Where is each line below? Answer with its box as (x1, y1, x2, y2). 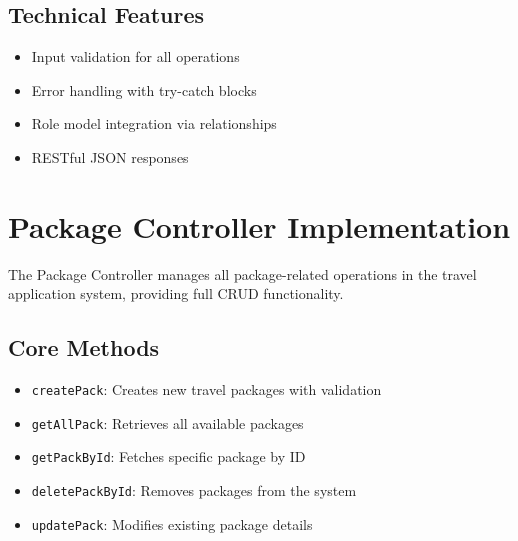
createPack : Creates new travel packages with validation (31, 379, 382, 400)
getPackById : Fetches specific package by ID (31, 446, 306, 467)
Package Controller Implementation (8, 205, 511, 246)
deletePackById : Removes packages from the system (31, 480, 357, 501)
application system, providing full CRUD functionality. (8, 283, 344, 304)
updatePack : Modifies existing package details (31, 513, 313, 534)
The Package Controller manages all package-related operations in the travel (8, 263, 477, 284)
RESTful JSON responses (31, 146, 189, 167)
